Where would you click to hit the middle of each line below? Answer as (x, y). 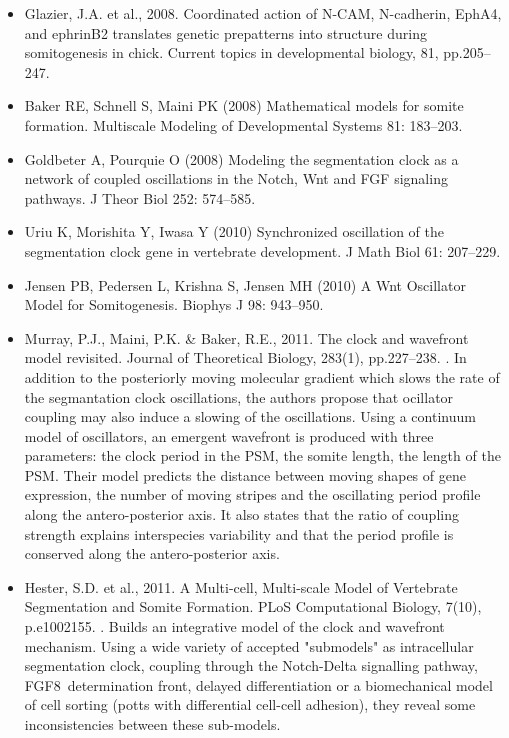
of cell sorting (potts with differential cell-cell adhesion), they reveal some (250, 704)
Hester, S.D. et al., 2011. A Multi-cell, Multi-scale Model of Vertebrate (241, 586)
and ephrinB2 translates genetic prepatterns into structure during (225, 32)
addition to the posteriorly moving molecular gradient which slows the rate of (262, 376)
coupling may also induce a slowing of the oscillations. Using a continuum (250, 416)
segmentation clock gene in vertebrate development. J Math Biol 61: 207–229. (262, 250)
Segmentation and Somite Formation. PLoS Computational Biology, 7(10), (253, 606)
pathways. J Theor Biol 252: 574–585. (140, 197)
